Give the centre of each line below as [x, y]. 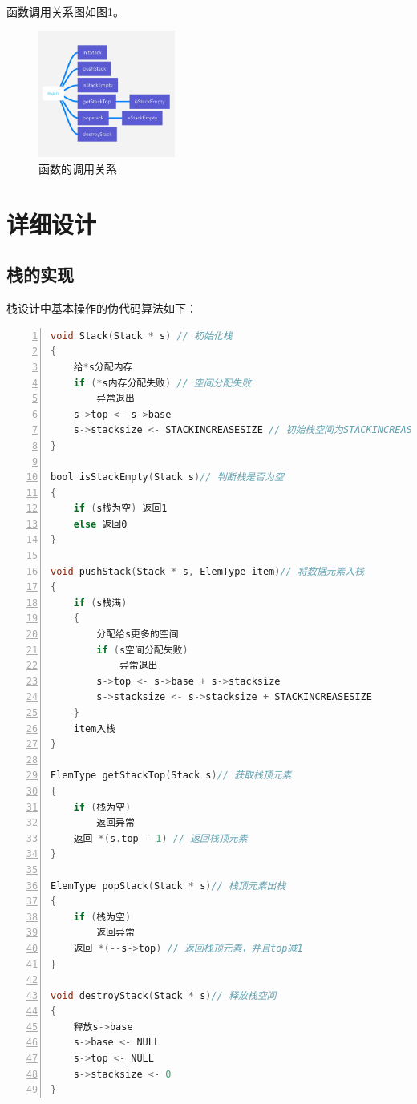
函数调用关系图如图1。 [65, 11]
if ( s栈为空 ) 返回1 [120, 509]
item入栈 [95, 728]
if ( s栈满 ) [100, 603]
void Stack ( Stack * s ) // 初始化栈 [142, 336]
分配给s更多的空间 [138, 635]
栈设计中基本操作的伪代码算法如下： [102, 308]
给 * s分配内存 [103, 367]
